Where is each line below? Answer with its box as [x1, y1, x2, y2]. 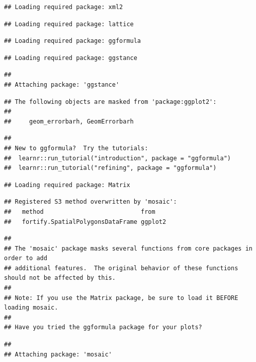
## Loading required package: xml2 [4, 4, 123, 11]
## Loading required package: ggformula [4, 37, 141, 45]
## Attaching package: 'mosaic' [4, 350, 112, 358]
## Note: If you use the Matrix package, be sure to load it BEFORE [4, 294, 238, 301]
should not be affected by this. [4, 274, 116, 282]
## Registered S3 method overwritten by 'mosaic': [4, 198, 177, 206]
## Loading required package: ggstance [4, 54, 137, 62]
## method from [4, 208, 155, 215]
